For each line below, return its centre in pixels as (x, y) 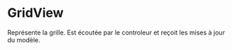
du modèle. (24, 39)
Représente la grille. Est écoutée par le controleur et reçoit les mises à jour (116, 32)
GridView (35, 13)
